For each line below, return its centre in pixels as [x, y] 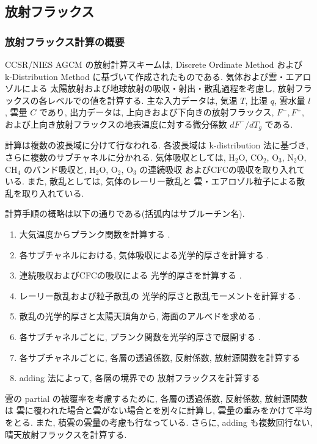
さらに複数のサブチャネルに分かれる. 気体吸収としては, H [120, 157]
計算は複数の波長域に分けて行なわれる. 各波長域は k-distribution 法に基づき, [157, 145]
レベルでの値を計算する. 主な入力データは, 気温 [142, 100]
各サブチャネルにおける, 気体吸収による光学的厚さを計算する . [144, 254]
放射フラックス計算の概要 [65, 41]
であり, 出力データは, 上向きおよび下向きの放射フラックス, [156, 112]
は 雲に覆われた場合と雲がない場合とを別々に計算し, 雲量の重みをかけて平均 [158, 410]
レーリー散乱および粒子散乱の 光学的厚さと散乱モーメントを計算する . [160, 295]
